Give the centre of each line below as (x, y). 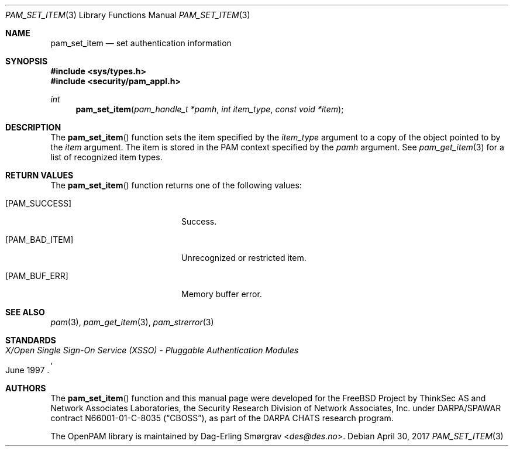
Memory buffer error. (222, 294)
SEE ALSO (25, 312)
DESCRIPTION (33, 127)
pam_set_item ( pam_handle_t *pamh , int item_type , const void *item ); (210, 109)
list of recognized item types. (106, 157)
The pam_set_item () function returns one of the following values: (176, 185)
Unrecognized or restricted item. (244, 258)
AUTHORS (26, 388)
